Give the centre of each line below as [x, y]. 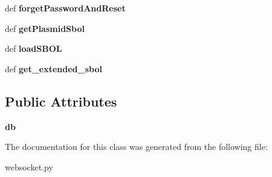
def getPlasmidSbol [45, 28]
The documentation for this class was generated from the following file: [136, 147]
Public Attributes [61, 101]
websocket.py [29, 166]
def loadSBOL [34, 48]
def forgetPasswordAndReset [65, 8]
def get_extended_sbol [53, 68]
